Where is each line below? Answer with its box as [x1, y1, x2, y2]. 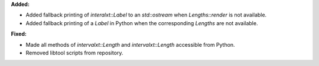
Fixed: [11, 30, 27, 37]
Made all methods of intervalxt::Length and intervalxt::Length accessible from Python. [25, 41, 236, 48]
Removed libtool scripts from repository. [25, 49, 123, 56]
